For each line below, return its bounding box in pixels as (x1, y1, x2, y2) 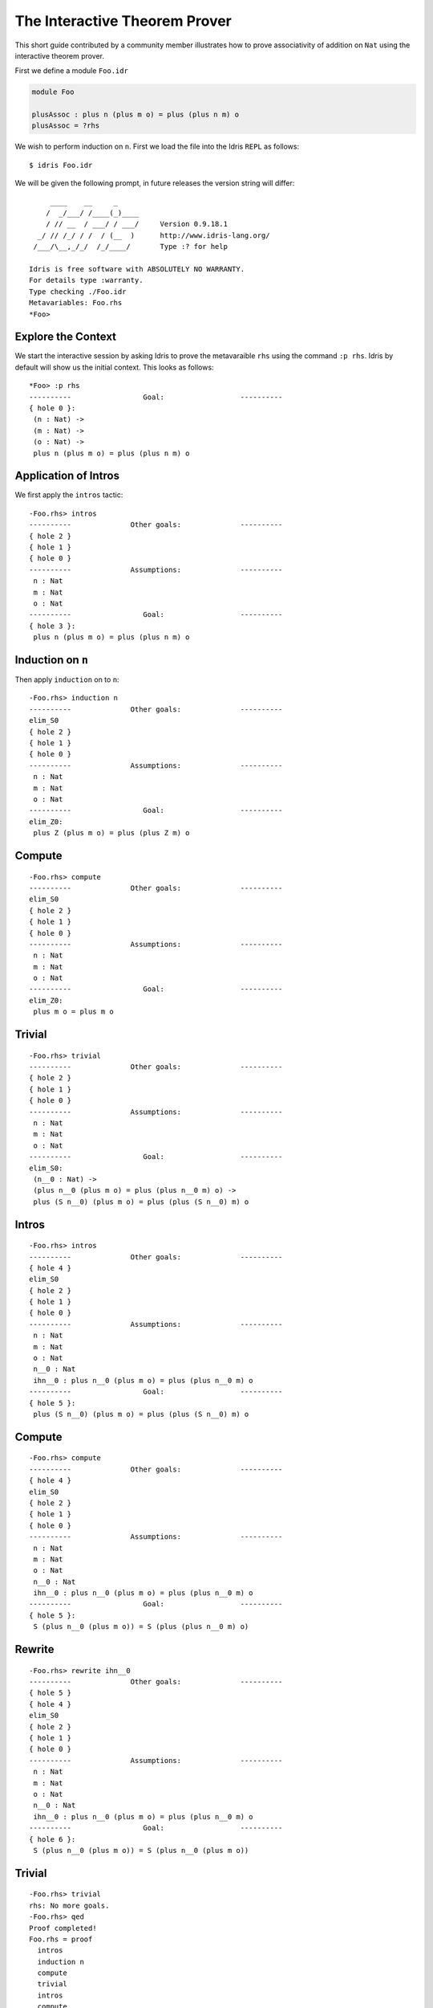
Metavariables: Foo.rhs (29, 298, 123, 308)
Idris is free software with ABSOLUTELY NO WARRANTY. (29, 264, 245, 273)
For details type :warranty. (29, 275, 144, 285)
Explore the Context (14, 330, 116, 344)
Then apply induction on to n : (14, 675, 119, 684)
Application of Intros (14, 469, 120, 483)
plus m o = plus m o (33, 1007, 114, 1016)
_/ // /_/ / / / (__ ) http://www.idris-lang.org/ (37, 231, 270, 240)
